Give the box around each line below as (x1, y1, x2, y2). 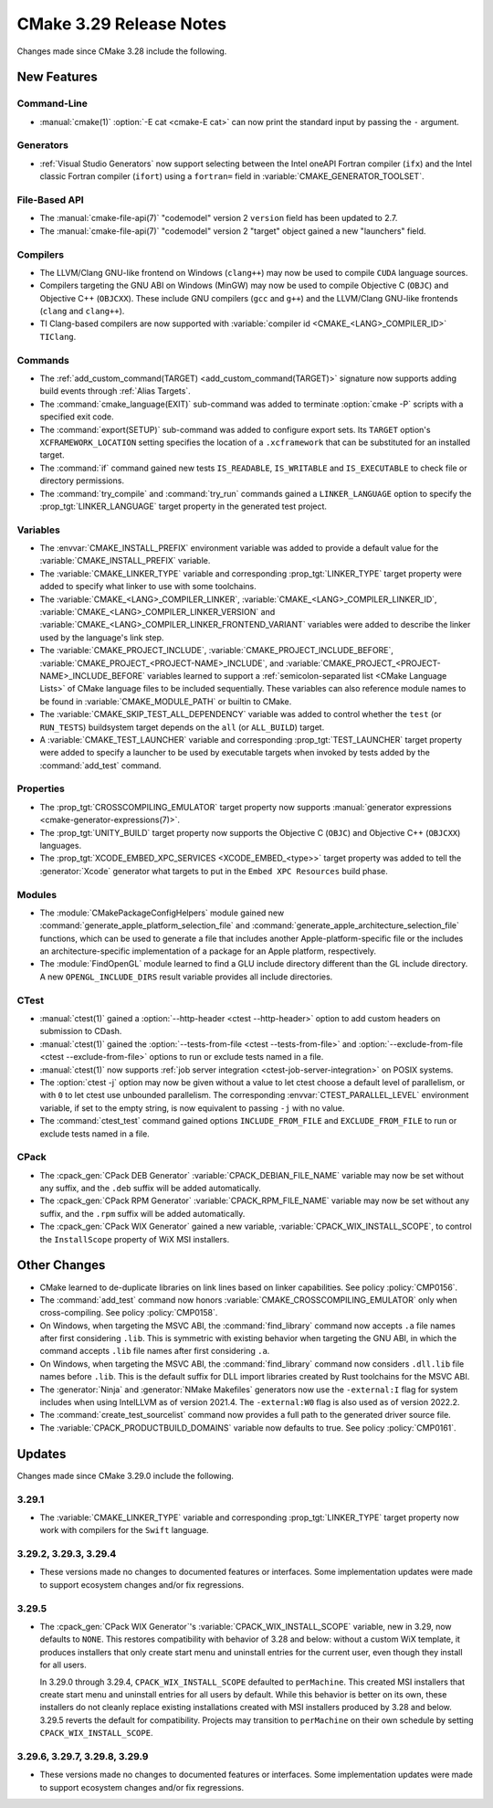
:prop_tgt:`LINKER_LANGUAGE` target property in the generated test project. (39, 501, 328, 512)
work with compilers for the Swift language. (39, 1525, 209, 1536)
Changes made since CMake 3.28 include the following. (16, 46, 227, 57)
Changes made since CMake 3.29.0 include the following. (16, 1470, 235, 1481)
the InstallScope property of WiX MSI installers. (39, 1233, 230, 1244)
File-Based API (16, 194, 84, 206)
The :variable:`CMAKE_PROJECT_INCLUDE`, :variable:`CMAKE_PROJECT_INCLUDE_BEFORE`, (39, 645, 394, 656)
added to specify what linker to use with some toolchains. (39, 581, 257, 592)
